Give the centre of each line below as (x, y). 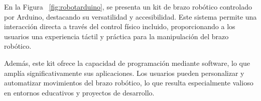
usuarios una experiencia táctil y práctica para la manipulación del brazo (116, 36)
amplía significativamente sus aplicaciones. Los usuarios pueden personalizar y (124, 73)
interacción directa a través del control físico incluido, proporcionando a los (120, 26)
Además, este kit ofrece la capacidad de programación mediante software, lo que (127, 63)
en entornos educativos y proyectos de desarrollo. (79, 92)
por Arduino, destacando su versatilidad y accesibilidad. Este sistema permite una (130, 16)
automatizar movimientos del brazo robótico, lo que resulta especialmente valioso (129, 83)
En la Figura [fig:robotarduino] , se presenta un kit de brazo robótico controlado (128, 7)
